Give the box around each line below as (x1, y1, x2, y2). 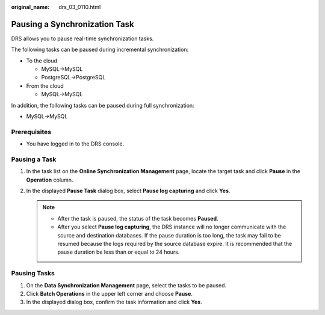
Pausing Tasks (11, 269, 55, 278)
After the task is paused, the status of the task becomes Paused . (57, 215, 219, 222)
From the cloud (26, 82, 64, 90)
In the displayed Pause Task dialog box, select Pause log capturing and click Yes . (26, 187, 231, 195)
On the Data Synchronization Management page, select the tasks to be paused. (26, 281, 227, 289)
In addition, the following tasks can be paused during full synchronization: (11, 102, 195, 109)
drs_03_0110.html (58, 4, 101, 10)
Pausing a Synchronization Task (11, 19, 135, 29)
